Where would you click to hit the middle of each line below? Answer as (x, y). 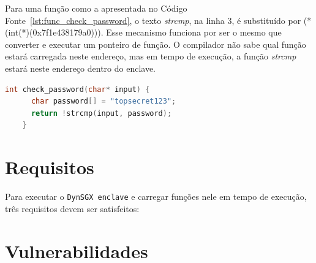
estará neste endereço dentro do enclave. (81, 68)
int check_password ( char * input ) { (77, 89)
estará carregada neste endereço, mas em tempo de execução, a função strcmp (151, 56)
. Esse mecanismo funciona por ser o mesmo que (191, 32)
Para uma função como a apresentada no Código (96, 8)
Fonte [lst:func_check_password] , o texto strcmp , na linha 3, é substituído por (153, 20)
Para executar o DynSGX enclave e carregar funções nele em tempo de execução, (156, 196)
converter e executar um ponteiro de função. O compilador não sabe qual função (156, 44)
